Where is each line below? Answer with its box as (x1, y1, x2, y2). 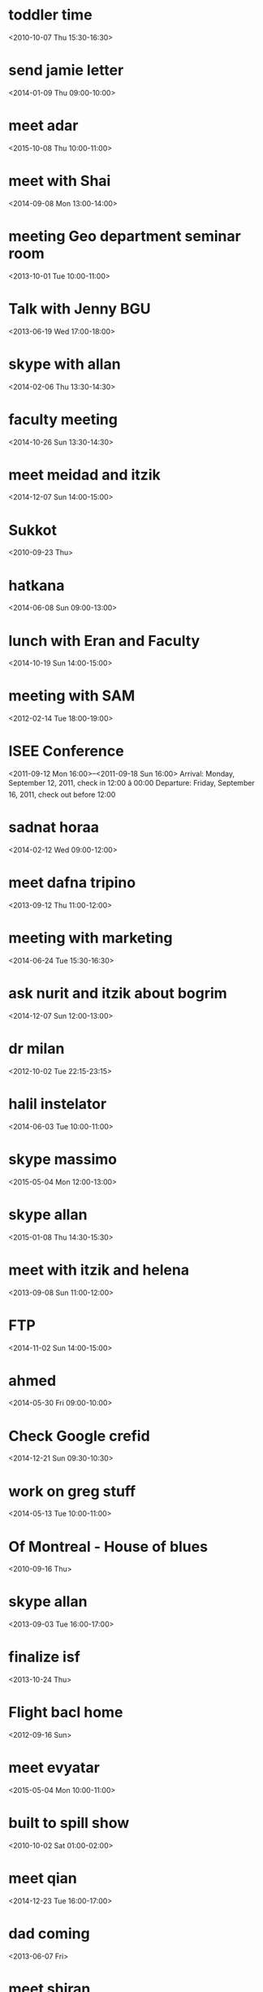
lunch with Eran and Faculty (8, 631, 200, 650)
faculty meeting (8, 410, 118, 428)
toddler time (8, 6, 93, 24)
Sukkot (8, 521, 58, 539)
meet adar (8, 116, 79, 135)
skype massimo (8, 1150, 118, 1168)
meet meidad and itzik (8, 466, 161, 484)
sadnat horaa (8, 818, 100, 837)
